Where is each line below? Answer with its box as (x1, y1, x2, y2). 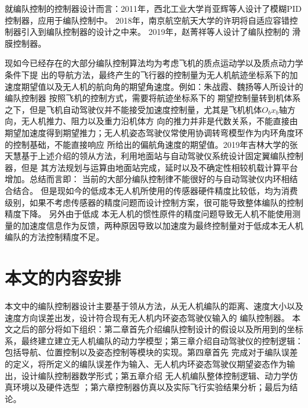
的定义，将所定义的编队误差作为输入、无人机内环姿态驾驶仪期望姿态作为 (5, 357, 287, 370)
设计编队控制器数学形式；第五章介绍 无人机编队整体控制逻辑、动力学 (21, 369, 290, 381)
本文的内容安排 (5, 265, 121, 290)
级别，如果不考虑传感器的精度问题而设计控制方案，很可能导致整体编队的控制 (5, 196, 303, 208)
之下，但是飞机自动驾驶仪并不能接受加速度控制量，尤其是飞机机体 (5, 103, 262, 115)
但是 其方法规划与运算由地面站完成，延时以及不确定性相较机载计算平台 (21, 161, 298, 173)
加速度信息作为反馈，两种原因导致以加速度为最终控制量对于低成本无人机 (21, 219, 303, 231)
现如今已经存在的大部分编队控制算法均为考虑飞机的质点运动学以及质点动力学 (5, 57, 303, 69)
